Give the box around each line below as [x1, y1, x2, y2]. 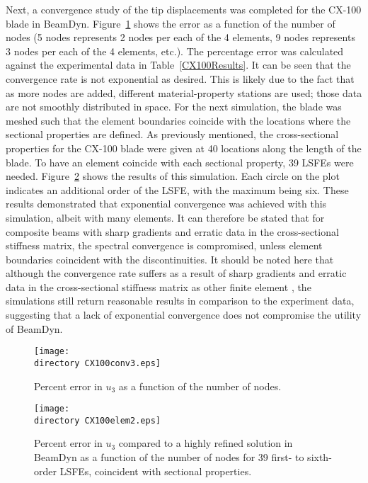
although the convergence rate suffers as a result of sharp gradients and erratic [6, 266, 347, 280]
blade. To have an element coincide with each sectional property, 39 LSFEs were [6, 154, 354, 169]
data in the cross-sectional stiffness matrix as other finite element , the [6, 279, 311, 294]
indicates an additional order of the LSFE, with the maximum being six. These [6, 182, 349, 197]
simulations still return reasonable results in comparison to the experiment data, [6, 293, 355, 308]
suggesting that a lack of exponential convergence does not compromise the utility [6, 307, 362, 322]
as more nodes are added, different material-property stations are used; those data [6, 85, 362, 100]
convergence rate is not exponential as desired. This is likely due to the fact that [6, 71, 355, 86]
